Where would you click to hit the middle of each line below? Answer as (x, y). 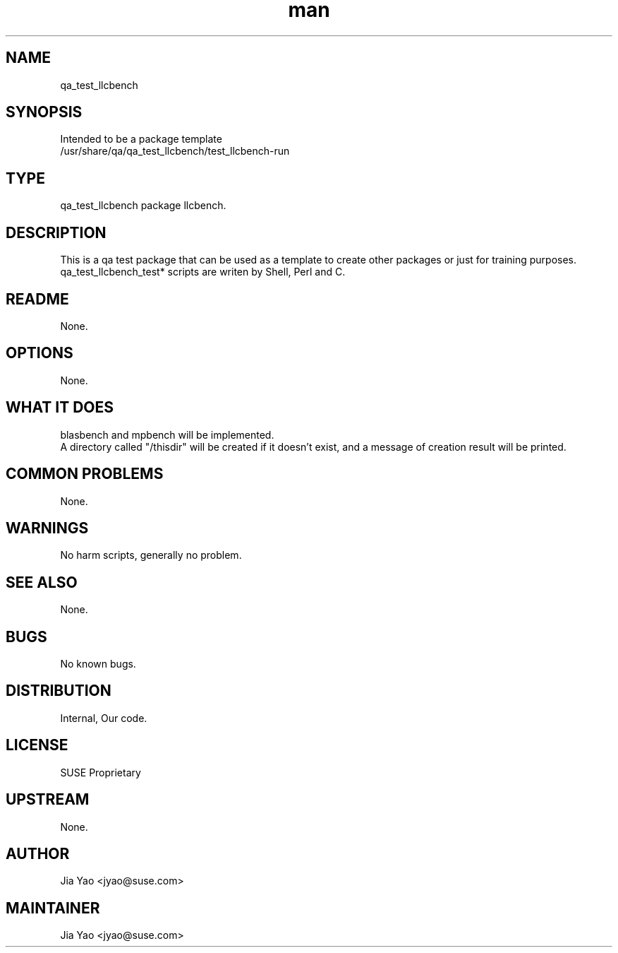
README (37, 299)
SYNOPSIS (44, 112)
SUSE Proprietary (101, 772)
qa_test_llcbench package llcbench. (143, 206)
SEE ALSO (42, 582)
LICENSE (37, 745)
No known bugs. (98, 664)
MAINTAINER (53, 908)
